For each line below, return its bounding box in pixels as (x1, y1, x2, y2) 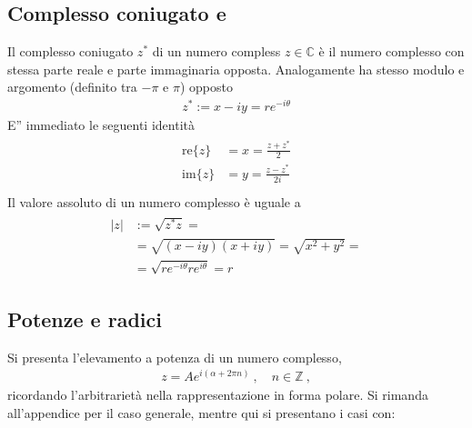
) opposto (179, 77, 233, 96)
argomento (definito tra (7, 77, 137, 96)
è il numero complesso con (318, 42, 465, 61)
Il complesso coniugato (7, 42, 134, 61)
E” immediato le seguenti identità (7, 115, 195, 134)
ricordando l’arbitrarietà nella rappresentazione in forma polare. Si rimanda (7, 385, 428, 404)
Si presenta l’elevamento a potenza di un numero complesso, (7, 347, 342, 366)
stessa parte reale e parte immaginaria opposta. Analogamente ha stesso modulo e (7, 59, 465, 78)
